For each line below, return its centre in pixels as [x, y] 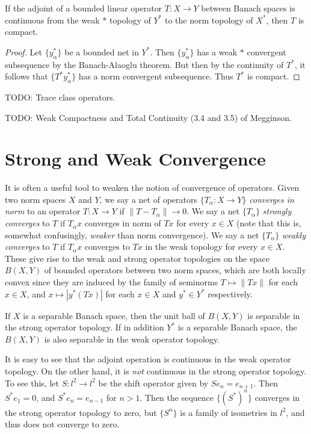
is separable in [274, 315]
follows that [26, 76]
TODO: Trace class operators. [60, 97]
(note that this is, [269, 223]
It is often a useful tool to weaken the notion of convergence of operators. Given [152, 188]
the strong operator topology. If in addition [85, 327]
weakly [294, 234]
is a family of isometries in [229, 412]
